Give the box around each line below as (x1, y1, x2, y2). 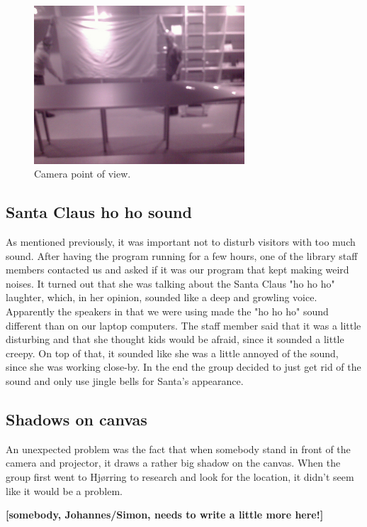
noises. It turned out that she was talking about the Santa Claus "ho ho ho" (6, 276, 335, 290)
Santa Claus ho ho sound (6, 201, 192, 223)
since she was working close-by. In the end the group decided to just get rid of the (6, 359, 361, 374)
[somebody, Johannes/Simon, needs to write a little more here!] (6, 507, 324, 522)
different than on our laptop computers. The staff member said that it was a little (6, 317, 361, 332)
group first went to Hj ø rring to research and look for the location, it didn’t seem (6, 469, 354, 484)
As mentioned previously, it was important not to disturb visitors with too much (6, 234, 356, 249)
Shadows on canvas (6, 408, 147, 430)
